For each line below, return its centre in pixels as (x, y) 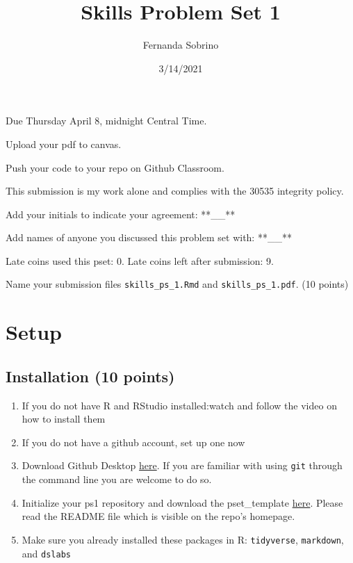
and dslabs (46, 553)
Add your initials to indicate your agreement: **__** (121, 214)
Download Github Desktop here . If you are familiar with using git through (182, 465)
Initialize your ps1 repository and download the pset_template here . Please (182, 502)
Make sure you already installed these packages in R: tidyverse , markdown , (183, 539)
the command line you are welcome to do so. (117, 479)
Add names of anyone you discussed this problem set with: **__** (149, 237)
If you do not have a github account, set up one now (133, 442)
